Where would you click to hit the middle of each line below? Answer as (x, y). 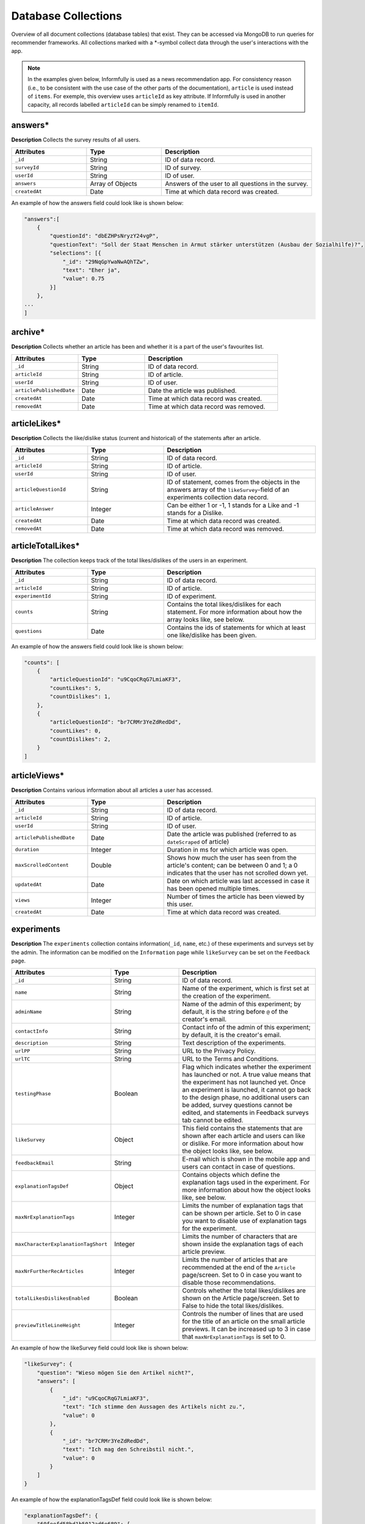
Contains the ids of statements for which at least (236, 627)
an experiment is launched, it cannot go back (247, 1090)
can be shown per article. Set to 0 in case (242, 1213)
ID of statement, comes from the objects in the (234, 482)
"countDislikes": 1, (80, 697)
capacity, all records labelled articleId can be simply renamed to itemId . (123, 105)
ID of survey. (183, 168)
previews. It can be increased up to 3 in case (246, 1329)
